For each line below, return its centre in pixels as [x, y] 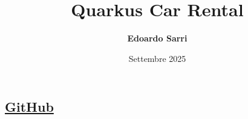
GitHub [29, 107]
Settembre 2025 [157, 58]
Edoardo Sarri [157, 38]
